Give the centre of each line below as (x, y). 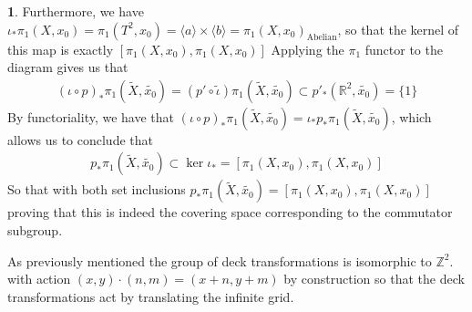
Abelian (322, 38)
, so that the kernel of (398, 29)
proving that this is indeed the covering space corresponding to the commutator (230, 212)
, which (411, 116)
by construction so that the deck (374, 279)
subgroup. (35, 230)
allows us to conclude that (80, 139)
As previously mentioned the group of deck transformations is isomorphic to (220, 260)
